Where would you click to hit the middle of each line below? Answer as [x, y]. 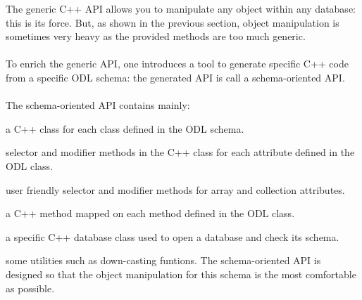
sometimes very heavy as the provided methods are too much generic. [156, 36]
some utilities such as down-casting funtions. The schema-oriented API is [163, 260]
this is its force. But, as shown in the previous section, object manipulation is [173, 22]
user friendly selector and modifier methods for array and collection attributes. [175, 189]
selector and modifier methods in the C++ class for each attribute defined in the [180, 152]
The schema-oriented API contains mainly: [98, 105]
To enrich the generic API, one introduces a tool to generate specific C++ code [177, 64]
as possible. [30, 288]
